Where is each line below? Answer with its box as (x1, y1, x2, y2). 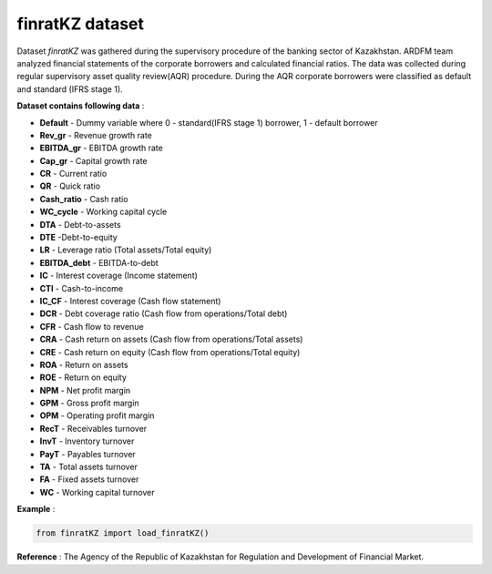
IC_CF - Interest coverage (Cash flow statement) (39, 295, 221, 306)
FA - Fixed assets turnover (39, 474, 139, 485)
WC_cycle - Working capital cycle (39, 206, 168, 218)
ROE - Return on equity (39, 372, 128, 383)
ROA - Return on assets (39, 359, 128, 370)
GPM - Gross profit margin (39, 397, 140, 409)
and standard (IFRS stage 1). (16, 83, 123, 95)
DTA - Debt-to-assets (39, 219, 122, 230)
